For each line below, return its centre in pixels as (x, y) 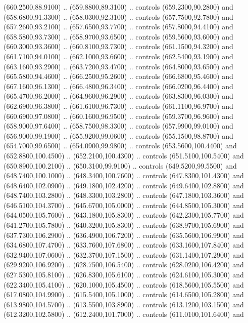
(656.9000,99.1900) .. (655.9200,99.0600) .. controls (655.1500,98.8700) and (118, 135)
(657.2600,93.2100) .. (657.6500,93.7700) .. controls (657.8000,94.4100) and (118, 27)
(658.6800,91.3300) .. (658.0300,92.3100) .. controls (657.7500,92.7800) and (118, 16)
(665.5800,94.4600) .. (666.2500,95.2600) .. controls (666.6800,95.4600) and (118, 76)
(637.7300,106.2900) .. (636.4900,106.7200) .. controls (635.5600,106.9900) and (124, 235)
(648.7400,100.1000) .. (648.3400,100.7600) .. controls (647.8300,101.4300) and (124, 175)
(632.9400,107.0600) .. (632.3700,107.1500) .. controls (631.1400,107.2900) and (124, 254)
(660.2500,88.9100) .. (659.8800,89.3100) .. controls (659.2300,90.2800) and (118, 7)
